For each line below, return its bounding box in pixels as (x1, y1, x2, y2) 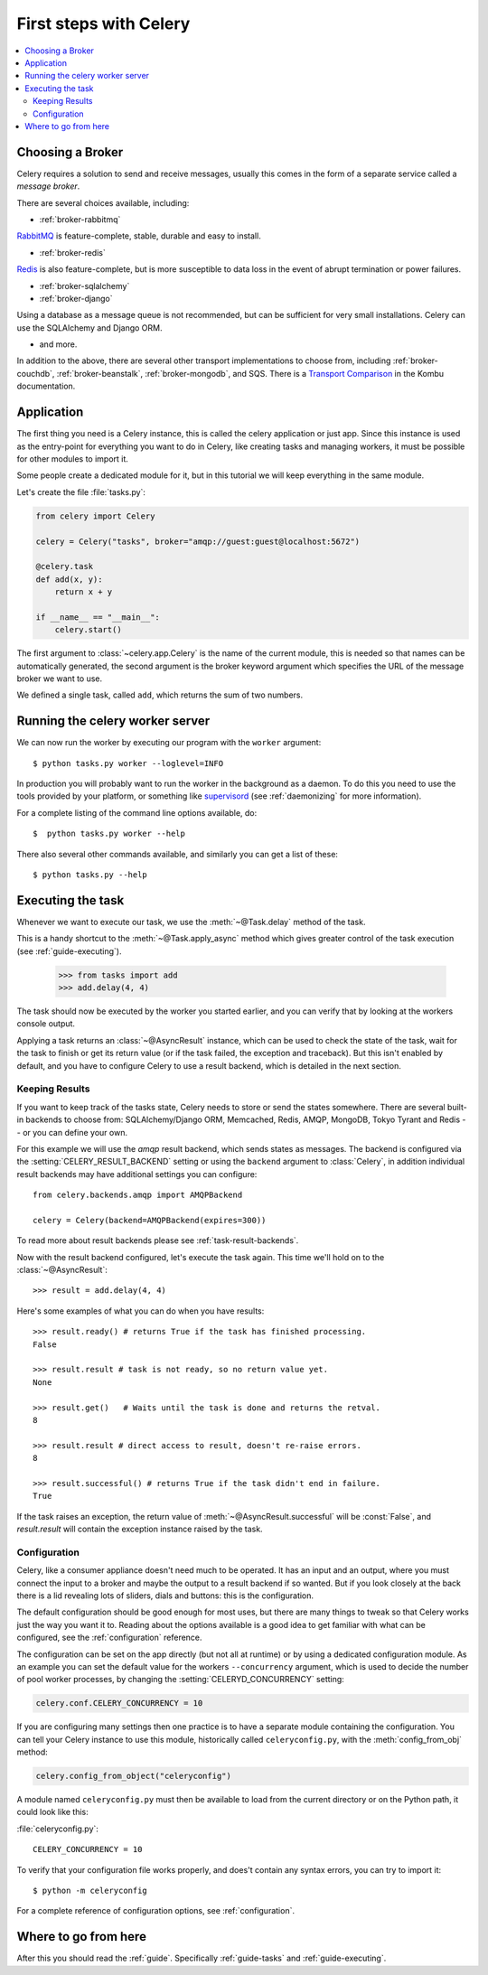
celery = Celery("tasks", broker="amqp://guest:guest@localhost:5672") (35, 536, 361, 547)
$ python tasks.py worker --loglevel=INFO (33, 758, 224, 768)
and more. (39, 339, 78, 350)
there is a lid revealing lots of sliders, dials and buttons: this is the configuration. (16, 1590, 314, 1601)
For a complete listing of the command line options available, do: (16, 807, 258, 818)
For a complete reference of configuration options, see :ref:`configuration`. (16, 1905, 296, 1916)
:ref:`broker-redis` (39, 247, 106, 257)
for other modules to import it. (16, 453, 128, 464)
